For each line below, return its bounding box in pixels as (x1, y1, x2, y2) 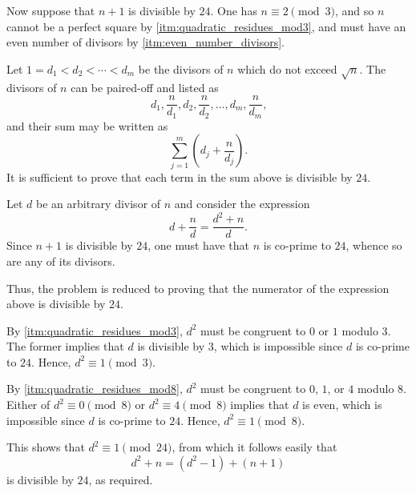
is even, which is (302, 396, 382, 413)
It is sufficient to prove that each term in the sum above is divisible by (6, 168, 353, 185)
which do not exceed (237, 60, 337, 77)
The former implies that (6, 338, 124, 355)
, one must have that (147, 237, 250, 254)
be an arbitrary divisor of (36, 195, 161, 212)
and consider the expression (174, 195, 310, 212)
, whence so (345, 237, 402, 254)
